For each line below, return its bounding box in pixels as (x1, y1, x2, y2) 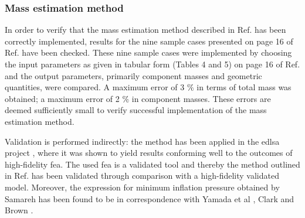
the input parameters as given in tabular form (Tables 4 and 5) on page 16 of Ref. (5, 58, 300, 70)
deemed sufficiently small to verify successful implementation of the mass (5, 104, 267, 116)
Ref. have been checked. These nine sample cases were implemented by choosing (5, 46, 292, 59)
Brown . (5, 204, 33, 216)
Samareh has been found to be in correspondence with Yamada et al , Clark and (5, 192, 294, 205)
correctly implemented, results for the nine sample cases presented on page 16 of (5, 35, 293, 47)
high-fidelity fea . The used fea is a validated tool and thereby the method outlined (5, 158, 300, 170)
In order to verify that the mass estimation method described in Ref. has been (5, 23, 286, 36)
